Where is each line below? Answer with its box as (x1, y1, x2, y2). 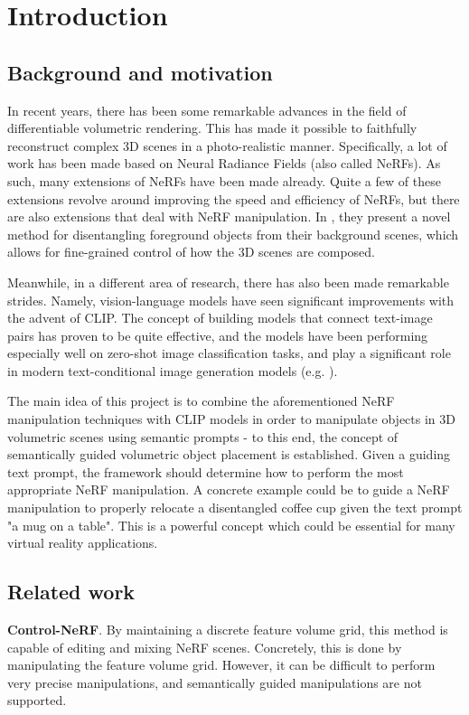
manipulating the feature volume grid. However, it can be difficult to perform (7, 655, 436, 674)
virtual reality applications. (7, 533, 158, 552)
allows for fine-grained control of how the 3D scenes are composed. (7, 242, 376, 261)
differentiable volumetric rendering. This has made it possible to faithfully (7, 118, 417, 137)
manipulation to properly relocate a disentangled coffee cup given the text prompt (7, 498, 463, 517)
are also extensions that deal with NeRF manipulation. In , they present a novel (7, 207, 451, 226)
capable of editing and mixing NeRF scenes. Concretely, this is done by (7, 637, 402, 656)
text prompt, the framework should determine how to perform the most (7, 462, 404, 481)
